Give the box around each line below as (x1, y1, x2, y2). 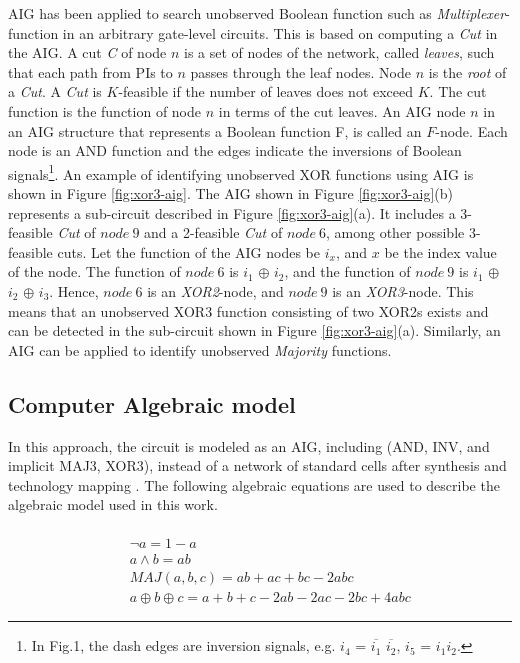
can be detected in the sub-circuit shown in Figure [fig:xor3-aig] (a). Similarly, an (8, 320, 501, 341)
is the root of (428, 61, 507, 82)
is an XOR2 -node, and (147, 280, 284, 301)
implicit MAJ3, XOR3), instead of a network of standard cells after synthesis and (8, 455, 507, 476)
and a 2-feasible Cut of (144, 222, 283, 243)
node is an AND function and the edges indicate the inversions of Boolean (8, 140, 462, 161)
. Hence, (49, 280, 99, 301)
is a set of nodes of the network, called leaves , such (184, 42, 495, 63)
